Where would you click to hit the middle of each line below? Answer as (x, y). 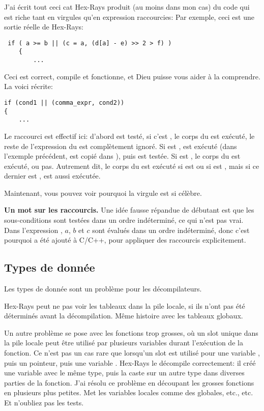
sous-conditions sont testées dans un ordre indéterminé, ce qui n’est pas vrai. (124, 220)
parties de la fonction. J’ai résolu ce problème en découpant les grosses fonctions (129, 382)
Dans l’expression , (33, 230)
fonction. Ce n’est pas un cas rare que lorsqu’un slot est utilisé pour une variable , (132, 353)
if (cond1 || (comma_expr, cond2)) (64, 102)
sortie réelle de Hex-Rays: (44, 27)
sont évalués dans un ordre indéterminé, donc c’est (171, 230)
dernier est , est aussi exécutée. (52, 176)
